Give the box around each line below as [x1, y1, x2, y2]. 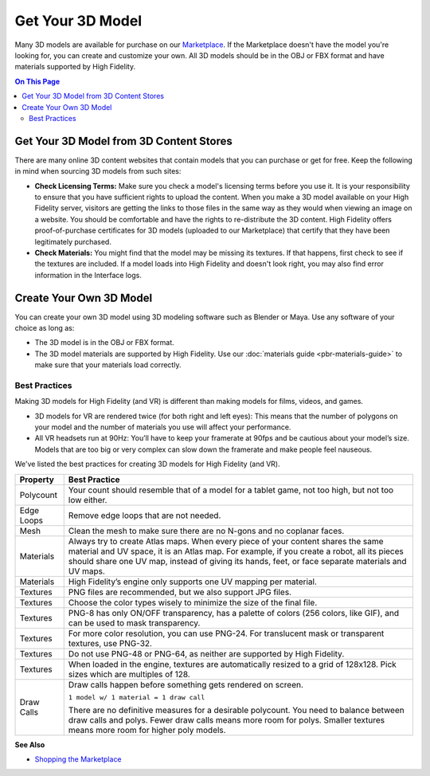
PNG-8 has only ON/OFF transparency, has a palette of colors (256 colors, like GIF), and [68, 607, 400, 618]
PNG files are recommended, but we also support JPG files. [68, 586, 292, 598]
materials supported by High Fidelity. [14, 62, 135, 72]
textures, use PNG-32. [68, 637, 153, 649]
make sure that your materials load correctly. [34, 360, 182, 370]
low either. [68, 494, 107, 505]
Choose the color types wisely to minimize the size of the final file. [68, 597, 318, 608]
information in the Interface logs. [34, 270, 143, 280]
